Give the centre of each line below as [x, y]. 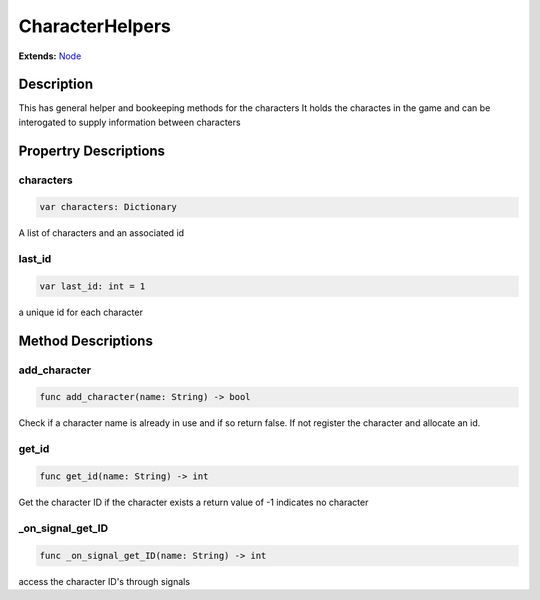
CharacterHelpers [95, 26]
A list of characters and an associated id [101, 233]
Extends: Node [50, 56]
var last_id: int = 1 [92, 286]
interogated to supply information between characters [129, 122]
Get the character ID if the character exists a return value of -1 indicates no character [193, 502]
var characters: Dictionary [108, 207]
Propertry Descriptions [91, 150]
